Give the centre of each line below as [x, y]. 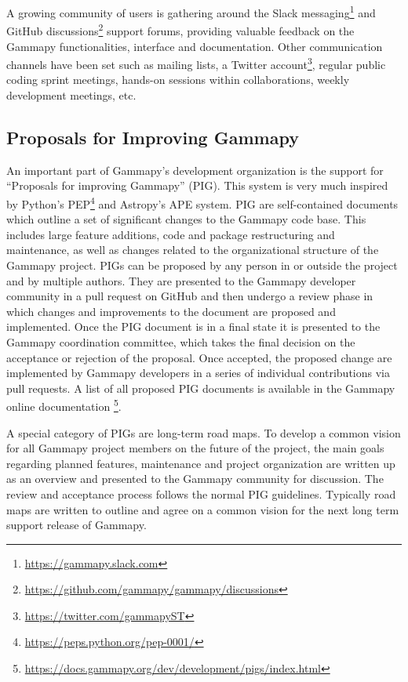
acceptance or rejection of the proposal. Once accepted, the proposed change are [199, 357]
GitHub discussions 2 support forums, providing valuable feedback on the [180, 29]
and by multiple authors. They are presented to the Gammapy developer [181, 280]
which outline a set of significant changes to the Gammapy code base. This [186, 219]
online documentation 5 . [64, 405]
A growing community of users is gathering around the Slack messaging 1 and [191, 11]
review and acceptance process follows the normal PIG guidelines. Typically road [201, 493]
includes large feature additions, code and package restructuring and [171, 234]
